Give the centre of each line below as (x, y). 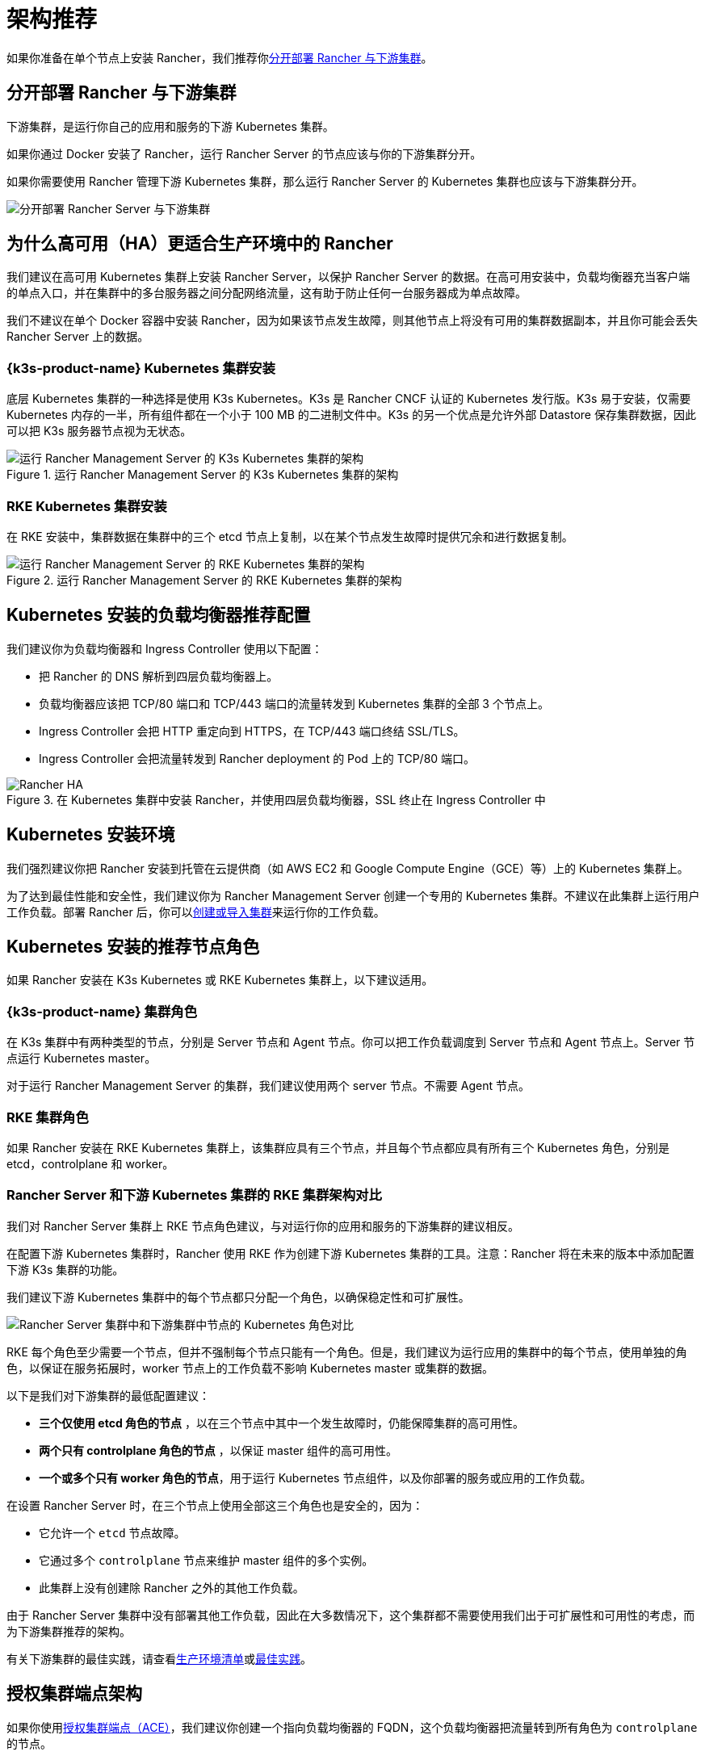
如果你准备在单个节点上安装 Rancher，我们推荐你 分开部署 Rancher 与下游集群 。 (220, 57)
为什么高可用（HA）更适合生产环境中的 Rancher (200, 244)
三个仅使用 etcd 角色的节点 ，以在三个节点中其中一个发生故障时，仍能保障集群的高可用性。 (281, 1423)
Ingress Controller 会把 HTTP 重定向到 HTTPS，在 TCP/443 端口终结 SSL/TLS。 (252, 731)
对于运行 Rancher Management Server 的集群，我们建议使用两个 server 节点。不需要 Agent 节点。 (268, 1086)
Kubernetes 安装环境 (91, 835)
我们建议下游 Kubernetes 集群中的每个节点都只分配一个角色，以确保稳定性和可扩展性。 (238, 1297)
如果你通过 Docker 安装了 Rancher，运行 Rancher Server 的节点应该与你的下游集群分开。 (244, 153)
